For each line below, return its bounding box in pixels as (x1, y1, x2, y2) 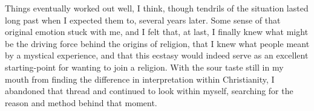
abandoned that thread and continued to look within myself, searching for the (5, 84, 293, 97)
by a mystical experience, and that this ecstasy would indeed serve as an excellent (5, 49, 309, 62)
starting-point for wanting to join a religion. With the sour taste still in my (5, 60, 284, 73)
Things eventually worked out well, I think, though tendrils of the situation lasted (5, 2, 309, 14)
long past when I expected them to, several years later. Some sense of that (5, 13, 281, 26)
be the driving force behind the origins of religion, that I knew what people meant (5, 37, 310, 49)
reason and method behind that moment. (5, 96, 157, 109)
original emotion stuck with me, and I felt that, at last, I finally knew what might (5, 25, 309, 38)
